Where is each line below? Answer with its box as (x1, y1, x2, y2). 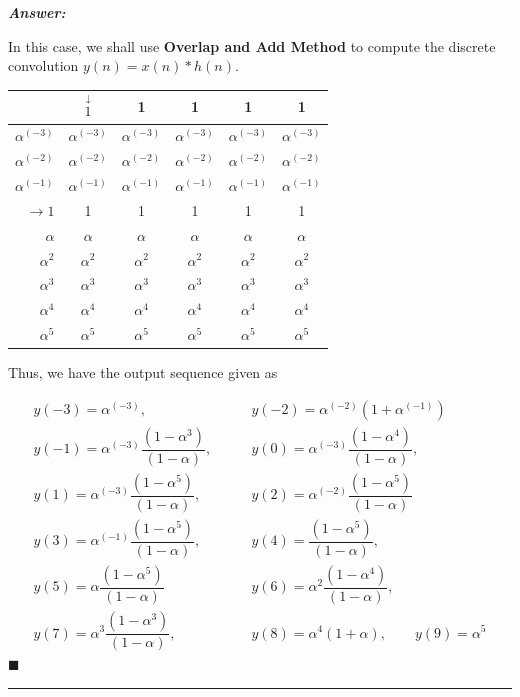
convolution (8, 55, 79, 76)
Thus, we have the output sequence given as (8, 362, 278, 383)
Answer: (8, 2, 66, 22)
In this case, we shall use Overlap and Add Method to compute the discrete (8, 35, 496, 56)
